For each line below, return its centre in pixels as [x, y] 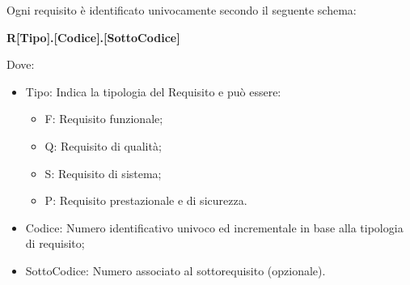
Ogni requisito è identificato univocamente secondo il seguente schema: [182, 10]
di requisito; [55, 243]
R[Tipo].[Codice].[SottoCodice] [93, 37]
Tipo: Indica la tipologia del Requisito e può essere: [153, 91]
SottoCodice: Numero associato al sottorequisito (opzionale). [175, 270]
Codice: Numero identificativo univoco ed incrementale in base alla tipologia [214, 227]
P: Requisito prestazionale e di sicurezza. [146, 200]
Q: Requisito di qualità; [103, 145]
